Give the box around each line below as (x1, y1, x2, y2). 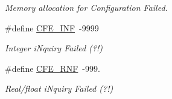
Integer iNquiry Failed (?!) (5, 42, 103, 54)
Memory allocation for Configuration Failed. (5, 1, 168, 13)
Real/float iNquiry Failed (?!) (5, 82, 113, 95)
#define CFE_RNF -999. (5, 62, 100, 74)
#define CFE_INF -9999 (5, 21, 99, 34)
